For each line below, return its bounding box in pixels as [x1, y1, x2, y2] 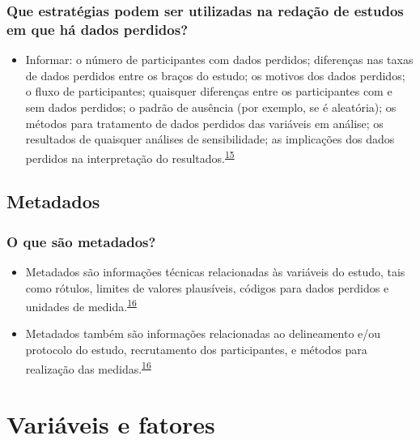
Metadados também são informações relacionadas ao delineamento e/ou [25, 325, 381, 342]
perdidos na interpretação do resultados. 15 [25, 147, 235, 166]
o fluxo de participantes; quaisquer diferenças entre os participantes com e [25, 83, 392, 100]
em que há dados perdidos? [6, 19, 189, 39]
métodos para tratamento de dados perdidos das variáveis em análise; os [25, 114, 384, 131]
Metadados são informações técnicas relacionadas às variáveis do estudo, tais [25, 263, 405, 280]
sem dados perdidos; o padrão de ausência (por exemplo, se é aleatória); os [25, 98, 397, 115]
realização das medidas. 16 [25, 357, 151, 377]
